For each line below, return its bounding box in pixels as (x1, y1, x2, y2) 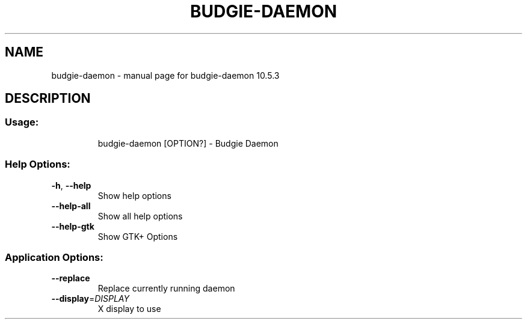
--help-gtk (51, 221, 94, 231)
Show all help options (97, 210, 183, 221)
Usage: (5, 116, 39, 129)
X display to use (97, 304, 161, 314)
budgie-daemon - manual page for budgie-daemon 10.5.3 (51, 70, 280, 81)
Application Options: (5, 251, 103, 263)
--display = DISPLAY (51, 293, 129, 304)
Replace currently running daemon (97, 283, 235, 294)
